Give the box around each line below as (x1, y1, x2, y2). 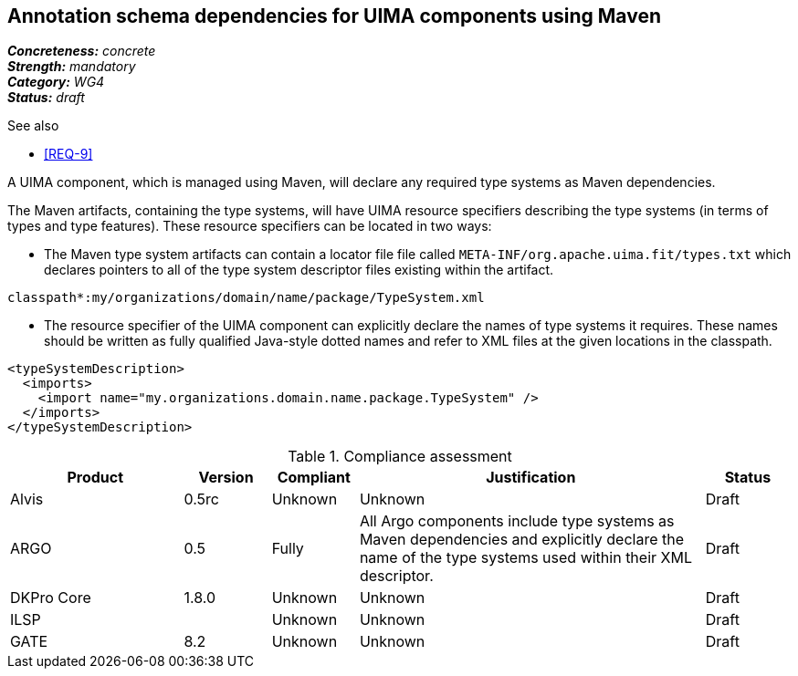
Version (198, 468, 254, 487)
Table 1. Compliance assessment (288, 447, 512, 466)
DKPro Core (10, 588, 91, 608)
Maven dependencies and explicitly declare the (359, 530, 685, 549)
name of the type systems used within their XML (359, 548, 692, 567)
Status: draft (7, 89, 85, 106)
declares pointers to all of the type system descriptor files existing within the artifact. (44, 262, 554, 278)
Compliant (277, 468, 351, 487)
